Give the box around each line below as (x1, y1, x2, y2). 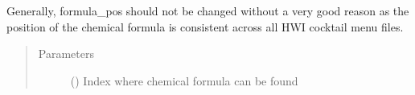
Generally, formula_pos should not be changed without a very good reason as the (6, 2, 409, 19)
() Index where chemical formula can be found (70, 72, 298, 89)
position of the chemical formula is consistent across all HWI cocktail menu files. (6, 18, 404, 35)
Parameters (38, 45, 94, 62)
